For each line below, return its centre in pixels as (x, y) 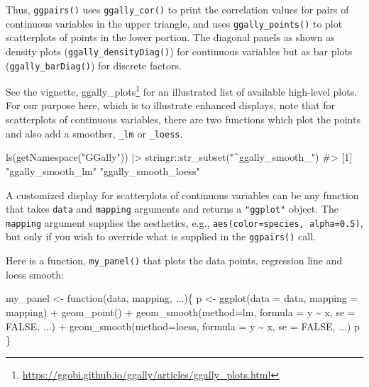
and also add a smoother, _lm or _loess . (94, 133)
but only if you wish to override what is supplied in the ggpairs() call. (161, 236)
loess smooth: (35, 274)
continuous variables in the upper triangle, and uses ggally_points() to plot (174, 23)
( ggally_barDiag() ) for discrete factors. (94, 65)
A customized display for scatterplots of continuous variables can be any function (182, 195)
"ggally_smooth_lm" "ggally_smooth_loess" (103, 170)
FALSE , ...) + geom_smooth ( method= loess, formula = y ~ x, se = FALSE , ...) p (183, 326)
